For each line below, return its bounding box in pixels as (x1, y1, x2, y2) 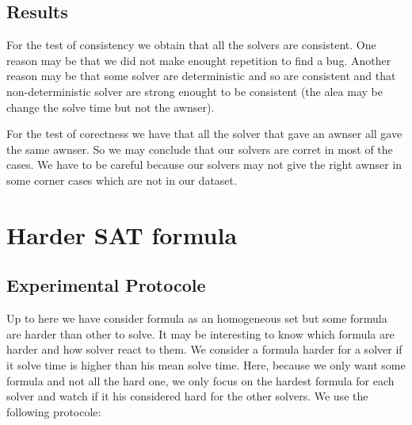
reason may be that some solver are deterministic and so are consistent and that (6, 67, 396, 84)
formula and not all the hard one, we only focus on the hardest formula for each (6, 372, 395, 389)
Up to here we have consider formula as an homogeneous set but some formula (6, 310, 387, 327)
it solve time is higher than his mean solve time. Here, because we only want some (6, 356, 406, 373)
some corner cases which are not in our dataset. (6, 171, 237, 188)
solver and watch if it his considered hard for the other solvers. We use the (6, 388, 368, 404)
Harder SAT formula (6, 218, 238, 251)
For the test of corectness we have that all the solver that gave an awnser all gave (6, 125, 402, 142)
